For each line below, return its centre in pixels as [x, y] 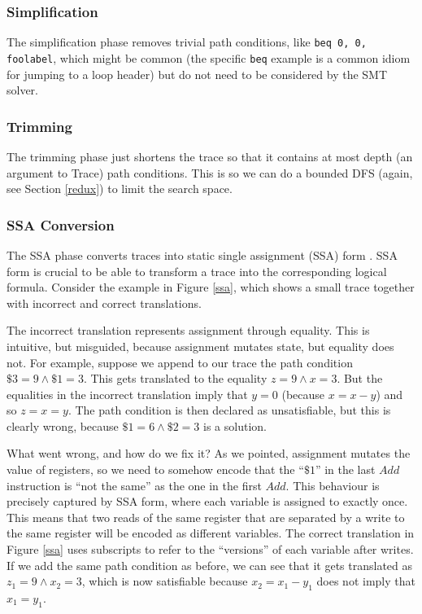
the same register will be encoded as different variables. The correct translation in [211, 533]
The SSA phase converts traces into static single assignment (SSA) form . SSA [202, 254]
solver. [23, 90]
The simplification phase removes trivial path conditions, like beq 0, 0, [187, 42]
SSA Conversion [61, 224]
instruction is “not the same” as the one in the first [134, 485]
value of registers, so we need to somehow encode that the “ [155, 469]
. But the [360, 378]
